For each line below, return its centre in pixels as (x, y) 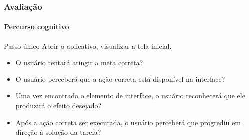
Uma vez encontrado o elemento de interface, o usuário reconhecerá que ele (130, 96)
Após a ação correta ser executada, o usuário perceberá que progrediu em (128, 122)
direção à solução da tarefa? (58, 132)
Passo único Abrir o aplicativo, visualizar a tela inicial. (88, 45)
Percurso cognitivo (37, 27)
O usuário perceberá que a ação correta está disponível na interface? (120, 79)
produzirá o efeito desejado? (59, 105)
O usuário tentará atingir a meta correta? (79, 62)
